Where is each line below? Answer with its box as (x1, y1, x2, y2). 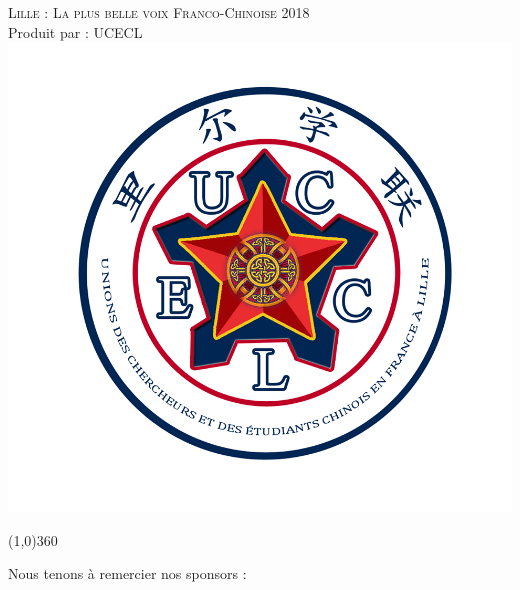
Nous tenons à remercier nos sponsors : (8, 563, 247, 584)
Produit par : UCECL (8, 21, 143, 42)
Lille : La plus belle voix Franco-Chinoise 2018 (8, 2, 310, 22)
